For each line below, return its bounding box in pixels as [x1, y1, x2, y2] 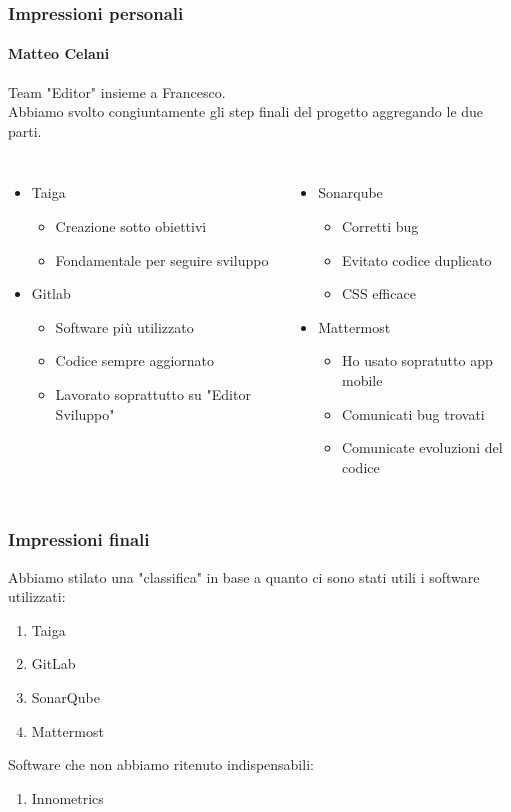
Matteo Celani [8, 43, 110, 64]
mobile [341, 369, 383, 390]
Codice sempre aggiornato [55, 350, 215, 371]
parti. [8, 120, 42, 141]
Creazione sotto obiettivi [55, 216, 207, 237]
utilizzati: [8, 586, 66, 607]
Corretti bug [341, 216, 419, 237]
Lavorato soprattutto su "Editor [55, 383, 251, 404]
